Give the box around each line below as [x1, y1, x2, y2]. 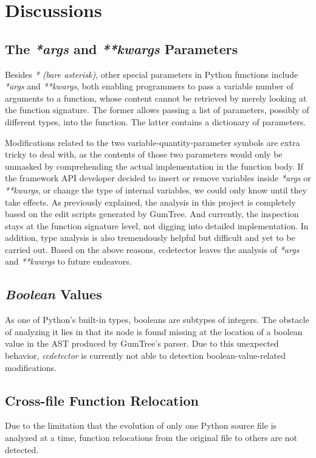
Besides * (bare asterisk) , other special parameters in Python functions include [5, 68, 298, 80]
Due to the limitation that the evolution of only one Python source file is [5, 419, 277, 432]
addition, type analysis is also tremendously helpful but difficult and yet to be [5, 231, 295, 244]
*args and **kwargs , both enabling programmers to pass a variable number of [5, 80, 294, 92]
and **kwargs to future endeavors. [5, 255, 132, 268]
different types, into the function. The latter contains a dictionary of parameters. [5, 115, 306, 128]
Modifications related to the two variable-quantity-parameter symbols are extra [5, 136, 300, 148]
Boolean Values [5, 285, 102, 304]
